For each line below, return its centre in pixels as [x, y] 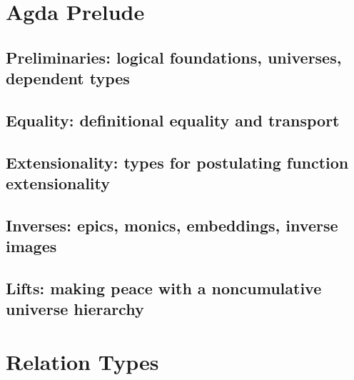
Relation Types [82, 362]
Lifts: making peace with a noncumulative [164, 288]
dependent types [68, 78]
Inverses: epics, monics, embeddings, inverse [172, 225]
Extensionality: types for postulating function [177, 162]
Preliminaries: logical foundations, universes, [174, 57]
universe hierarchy [75, 309]
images [31, 246]
